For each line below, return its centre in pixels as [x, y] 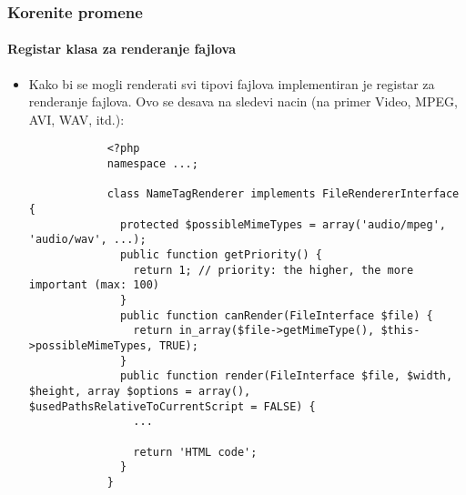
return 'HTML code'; [195, 452]
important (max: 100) [94, 285]
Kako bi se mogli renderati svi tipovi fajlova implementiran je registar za [232, 83]
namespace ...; [152, 164]
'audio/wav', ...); [87, 240]
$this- [400, 331]
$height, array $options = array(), [140, 391]
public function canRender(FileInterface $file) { [277, 315]
